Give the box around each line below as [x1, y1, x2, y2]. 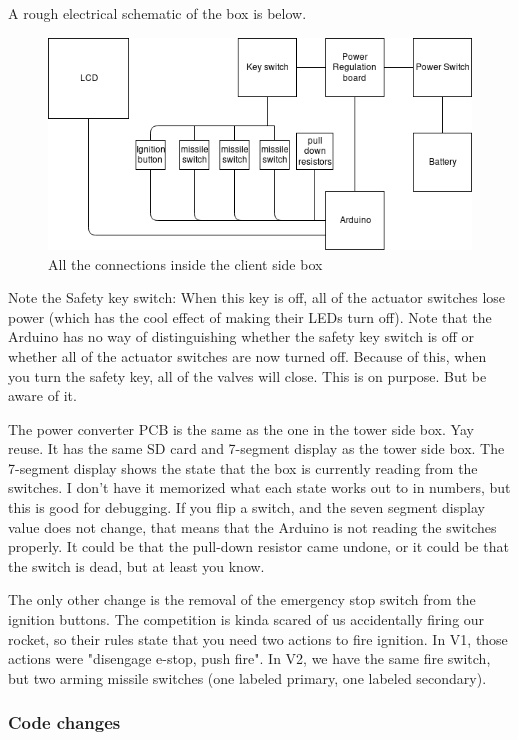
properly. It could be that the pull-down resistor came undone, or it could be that [8, 536, 509, 557]
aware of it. [8, 385, 77, 406]
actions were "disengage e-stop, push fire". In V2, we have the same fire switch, [8, 648, 491, 669]
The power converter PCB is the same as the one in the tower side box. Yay [8, 418, 474, 439]
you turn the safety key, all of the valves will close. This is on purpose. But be [8, 365, 487, 386]
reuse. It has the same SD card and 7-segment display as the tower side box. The [8, 438, 505, 459]
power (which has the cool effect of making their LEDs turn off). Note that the [8, 306, 492, 327]
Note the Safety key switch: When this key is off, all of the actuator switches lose [8, 287, 506, 308]
